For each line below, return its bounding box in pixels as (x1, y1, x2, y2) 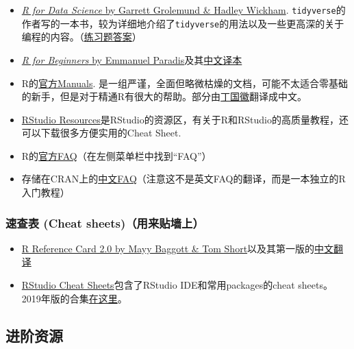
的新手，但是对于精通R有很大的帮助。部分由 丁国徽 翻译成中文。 (21, 89, 307, 104)
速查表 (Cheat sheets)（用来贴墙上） (5, 214, 204, 231)
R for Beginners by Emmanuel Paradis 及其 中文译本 (21, 52, 242, 67)
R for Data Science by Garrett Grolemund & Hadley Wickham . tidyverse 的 (21, 3, 346, 16)
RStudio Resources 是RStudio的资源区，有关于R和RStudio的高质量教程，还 (21, 112, 349, 126)
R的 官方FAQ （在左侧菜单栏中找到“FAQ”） (21, 148, 212, 163)
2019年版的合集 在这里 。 (21, 291, 127, 305)
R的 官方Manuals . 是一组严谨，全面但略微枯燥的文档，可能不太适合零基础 (21, 75, 349, 90)
